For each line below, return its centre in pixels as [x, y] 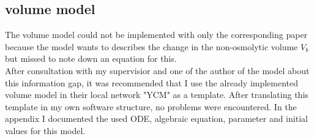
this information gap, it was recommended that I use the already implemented [152, 82]
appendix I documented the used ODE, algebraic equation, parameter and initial [156, 118]
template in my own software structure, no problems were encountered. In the [151, 106]
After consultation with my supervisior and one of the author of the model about [157, 70]
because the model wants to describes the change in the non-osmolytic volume [151, 46]
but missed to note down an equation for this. [91, 58]
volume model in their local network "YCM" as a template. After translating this [157, 95]
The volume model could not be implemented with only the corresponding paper [156, 35]
